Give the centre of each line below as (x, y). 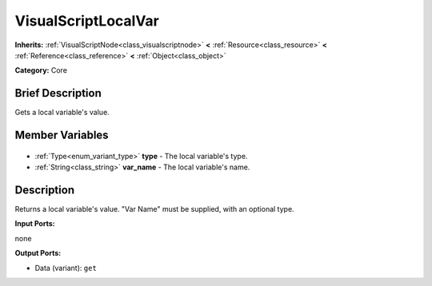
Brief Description (58, 93)
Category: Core (41, 70)
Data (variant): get (66, 268)
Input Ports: (35, 224)
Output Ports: (38, 253)
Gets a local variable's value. (62, 113)
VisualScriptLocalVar (87, 21)
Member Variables (62, 135)
